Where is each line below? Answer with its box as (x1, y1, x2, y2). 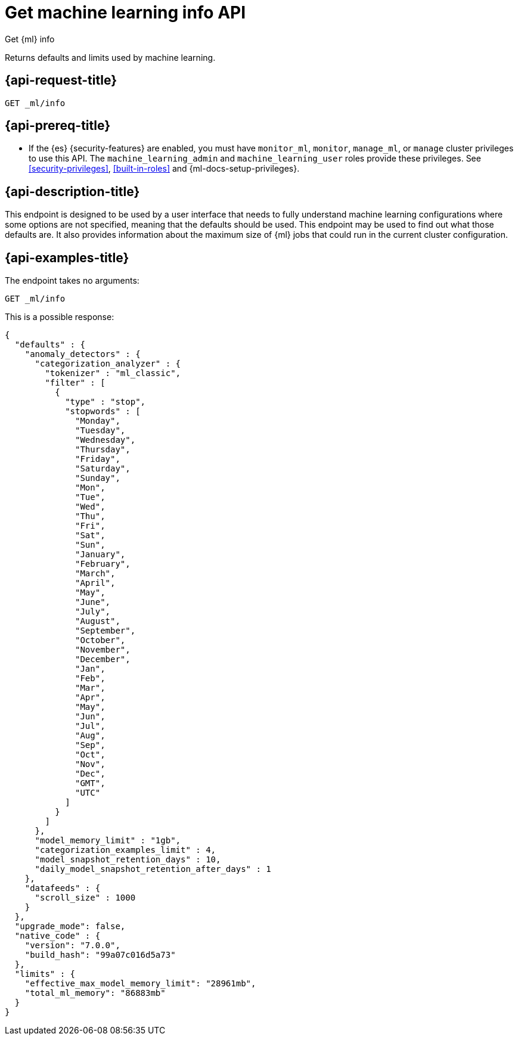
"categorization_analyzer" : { (35, 359, 181, 369)
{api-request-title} (5, 73, 117, 88)
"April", (75, 578, 116, 588)
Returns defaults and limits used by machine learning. (5, 52, 216, 63)
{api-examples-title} (5, 250, 129, 265)
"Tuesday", (75, 426, 126, 436)
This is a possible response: (5, 312, 114, 322)
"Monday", (75, 416, 120, 426)
